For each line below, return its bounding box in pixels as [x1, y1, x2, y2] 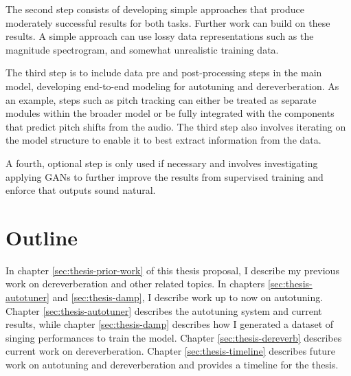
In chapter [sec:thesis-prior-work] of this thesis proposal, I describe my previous [5, 263, 339, 277]
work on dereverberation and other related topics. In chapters [5, 276, 265, 291]
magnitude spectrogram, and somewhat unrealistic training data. [5, 42, 279, 56]
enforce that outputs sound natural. [5, 183, 156, 197]
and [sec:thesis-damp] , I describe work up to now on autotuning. [52, 290, 324, 305]
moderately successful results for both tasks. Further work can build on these [5, 15, 330, 30]
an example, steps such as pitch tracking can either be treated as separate [5, 92, 317, 107]
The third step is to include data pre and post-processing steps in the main [5, 65, 322, 80]
